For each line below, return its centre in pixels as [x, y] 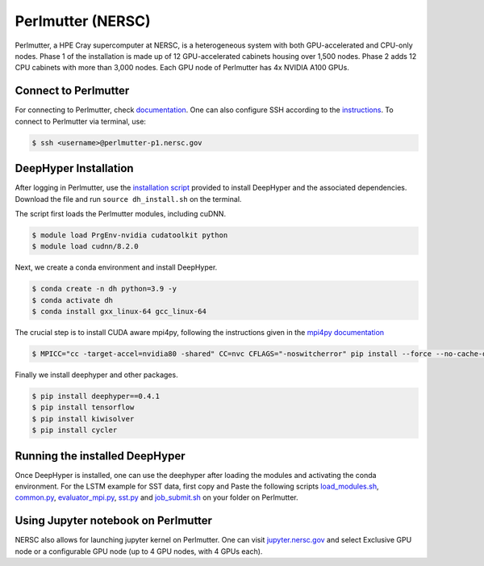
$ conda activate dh [72, 300]
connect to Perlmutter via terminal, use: [81, 121]
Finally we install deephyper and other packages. [96, 375]
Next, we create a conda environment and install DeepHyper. [116, 267]
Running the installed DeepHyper [100, 456]
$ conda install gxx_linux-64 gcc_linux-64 [119, 312]
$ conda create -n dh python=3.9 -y [104, 289]
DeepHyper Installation [74, 168]
